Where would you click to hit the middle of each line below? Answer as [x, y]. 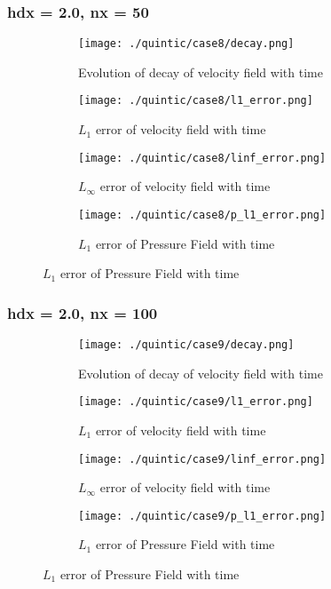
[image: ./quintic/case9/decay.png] [186, 345]
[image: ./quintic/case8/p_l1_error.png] [202, 215]
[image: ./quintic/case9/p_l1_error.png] [202, 516]
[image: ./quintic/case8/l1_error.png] [196, 101]
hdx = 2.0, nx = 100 [83, 312]
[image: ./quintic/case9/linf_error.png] [202, 459]
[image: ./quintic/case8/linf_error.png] [202, 158]
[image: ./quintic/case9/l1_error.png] [196, 402]
